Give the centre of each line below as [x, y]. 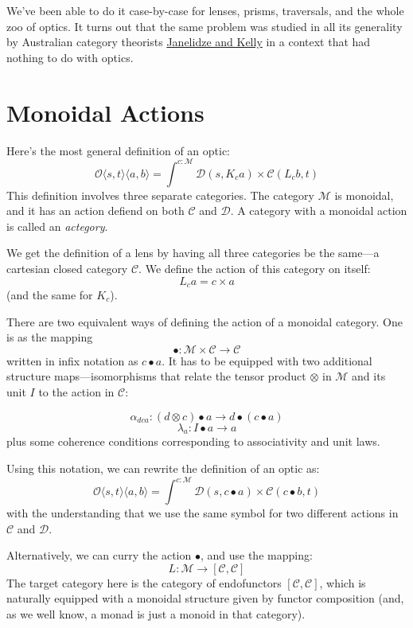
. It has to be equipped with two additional [267, 360]
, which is [343, 582]
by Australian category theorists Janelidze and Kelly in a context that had [189, 42]
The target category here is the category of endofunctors [144, 582]
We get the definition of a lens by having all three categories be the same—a [193, 253]
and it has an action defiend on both [95, 211]
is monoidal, [364, 195]
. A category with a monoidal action [319, 211]
